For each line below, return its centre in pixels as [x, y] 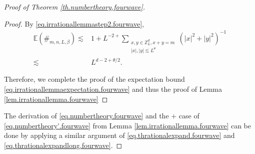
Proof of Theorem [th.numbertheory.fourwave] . [75, 7]
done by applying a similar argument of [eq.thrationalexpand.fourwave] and [119, 135]
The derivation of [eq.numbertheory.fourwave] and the [86, 116]
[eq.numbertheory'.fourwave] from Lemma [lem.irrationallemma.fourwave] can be [128, 125]
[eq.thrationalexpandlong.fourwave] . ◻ [63, 145]
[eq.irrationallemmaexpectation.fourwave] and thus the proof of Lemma [113, 89]
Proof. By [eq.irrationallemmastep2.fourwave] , [74, 23]
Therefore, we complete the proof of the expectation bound [94, 79]
